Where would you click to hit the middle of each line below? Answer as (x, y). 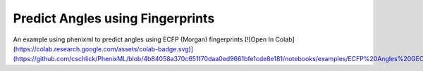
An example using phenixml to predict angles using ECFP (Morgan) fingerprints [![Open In (143, 39)
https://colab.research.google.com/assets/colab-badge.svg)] (104, 49)
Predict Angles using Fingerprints (114, 18)
